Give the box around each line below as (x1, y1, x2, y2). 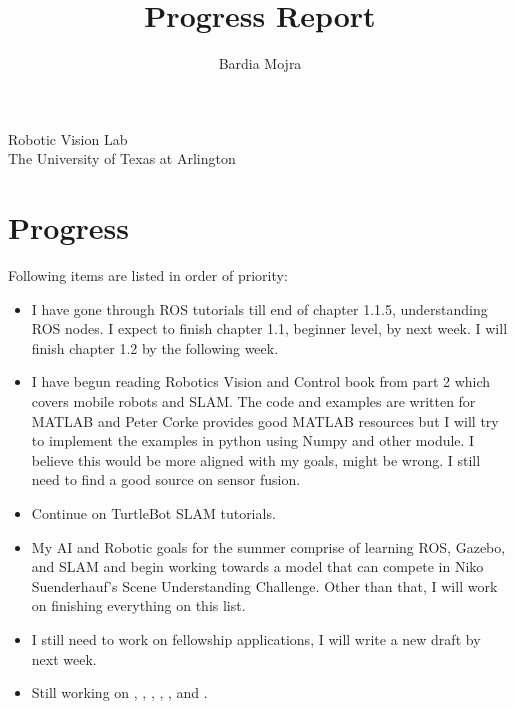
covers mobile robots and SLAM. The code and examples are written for (31, 391, 476, 411)
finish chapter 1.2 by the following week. (31, 337, 279, 358)
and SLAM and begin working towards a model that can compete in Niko (31, 556, 484, 577)
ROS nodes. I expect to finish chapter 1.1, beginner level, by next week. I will (31, 318, 508, 339)
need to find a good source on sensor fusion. (31, 469, 301, 490)
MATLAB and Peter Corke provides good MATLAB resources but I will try (31, 410, 499, 431)
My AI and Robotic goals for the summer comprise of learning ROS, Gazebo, (31, 536, 506, 557)
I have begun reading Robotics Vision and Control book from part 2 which (31, 371, 491, 392)
